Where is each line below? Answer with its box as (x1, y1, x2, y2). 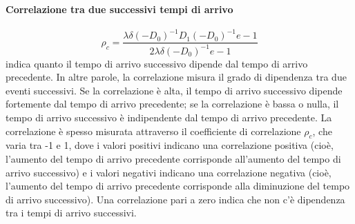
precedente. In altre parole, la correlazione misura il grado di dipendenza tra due (6, 70, 347, 84)
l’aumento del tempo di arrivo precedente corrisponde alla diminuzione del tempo (6, 179, 350, 193)
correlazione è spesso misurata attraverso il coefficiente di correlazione (6, 123, 301, 138)
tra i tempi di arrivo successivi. (6, 205, 137, 220)
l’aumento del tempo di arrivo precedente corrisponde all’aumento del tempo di (6, 152, 341, 166)
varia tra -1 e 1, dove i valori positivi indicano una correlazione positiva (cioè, (6, 138, 334, 152)
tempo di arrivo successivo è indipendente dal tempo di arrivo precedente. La (6, 110, 332, 125)
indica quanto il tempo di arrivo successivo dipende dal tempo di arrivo (6, 56, 308, 70)
